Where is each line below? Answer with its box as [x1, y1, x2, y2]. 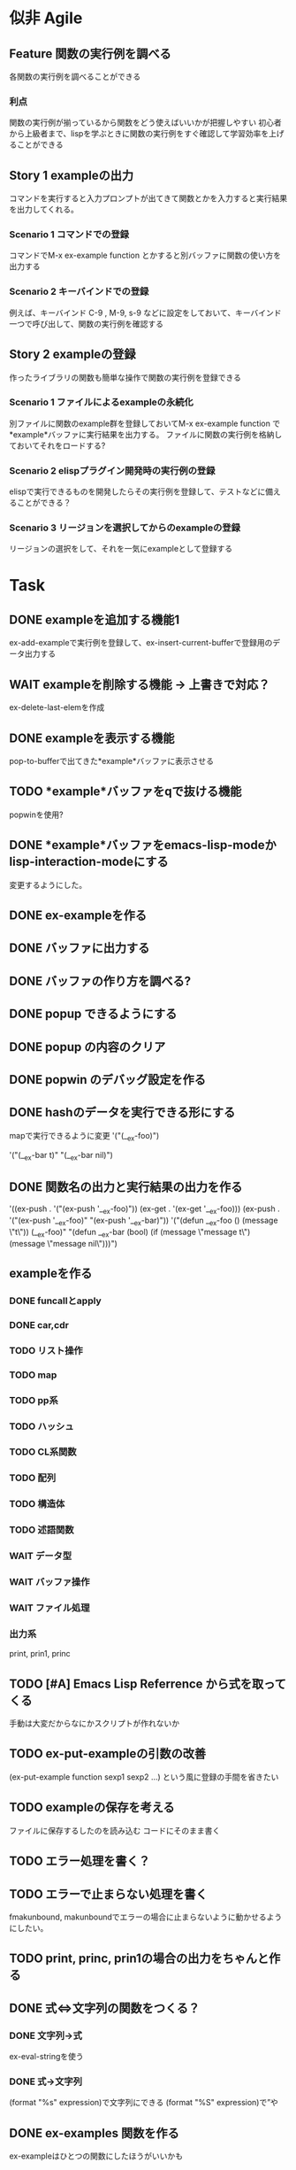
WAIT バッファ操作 [9, 1576, 90, 1588]
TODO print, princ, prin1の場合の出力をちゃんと [9, 1951, 269, 1966]
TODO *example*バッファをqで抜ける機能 [9, 784, 242, 799]
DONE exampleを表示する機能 [9, 730, 175, 745]
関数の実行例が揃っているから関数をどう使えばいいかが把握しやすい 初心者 [9, 117, 283, 128]
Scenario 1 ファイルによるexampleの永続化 [9, 396, 194, 408]
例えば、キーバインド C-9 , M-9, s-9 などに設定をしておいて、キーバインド [9, 307, 282, 318]
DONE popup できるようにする [9, 1007, 178, 1022]
